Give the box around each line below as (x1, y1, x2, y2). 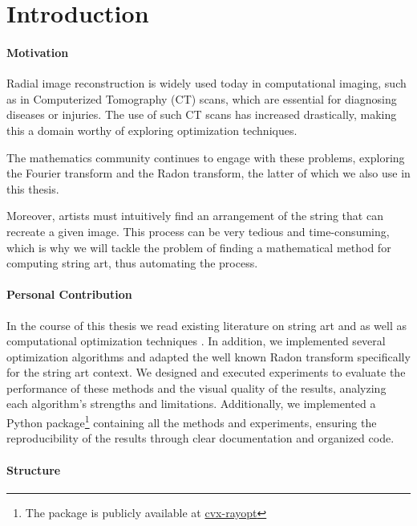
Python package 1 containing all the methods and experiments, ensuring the (6, 412, 377, 430)
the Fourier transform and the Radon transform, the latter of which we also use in (6, 165, 411, 181)
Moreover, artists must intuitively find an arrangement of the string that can (6, 207, 383, 224)
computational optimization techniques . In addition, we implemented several (6, 332, 386, 349)
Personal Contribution (6, 286, 132, 303)
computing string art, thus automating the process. (6, 255, 258, 271)
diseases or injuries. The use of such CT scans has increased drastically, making (6, 106, 397, 123)
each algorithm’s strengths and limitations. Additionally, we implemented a (6, 395, 376, 412)
